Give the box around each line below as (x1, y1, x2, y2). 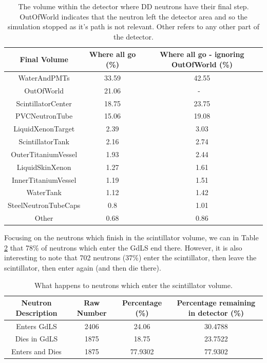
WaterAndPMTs (18, 72, 70, 83)
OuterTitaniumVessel (11, 148, 78, 159)
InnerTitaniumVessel (11, 174, 77, 185)
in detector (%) (188, 307, 244, 318)
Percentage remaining (177, 297, 256, 308)
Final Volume (20, 54, 68, 65)
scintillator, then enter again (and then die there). (4, 262, 161, 273)
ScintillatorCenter (16, 98, 72, 108)
